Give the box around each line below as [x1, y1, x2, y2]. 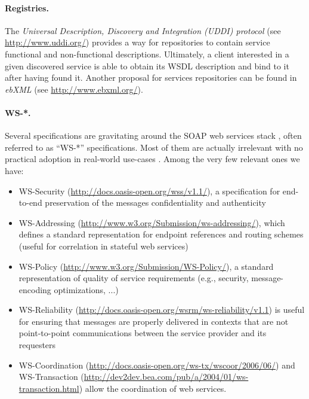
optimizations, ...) [54, 283, 119, 296]
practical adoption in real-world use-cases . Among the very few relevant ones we [5, 153, 300, 165]
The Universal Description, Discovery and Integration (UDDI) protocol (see [5, 24, 281, 36]
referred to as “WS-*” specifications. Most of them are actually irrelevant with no [5, 141, 303, 153]
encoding [18, 283, 51, 296]
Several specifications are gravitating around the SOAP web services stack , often [5, 129, 302, 142]
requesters [18, 339, 56, 351]
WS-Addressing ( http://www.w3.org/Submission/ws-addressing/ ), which [18, 216, 285, 229]
